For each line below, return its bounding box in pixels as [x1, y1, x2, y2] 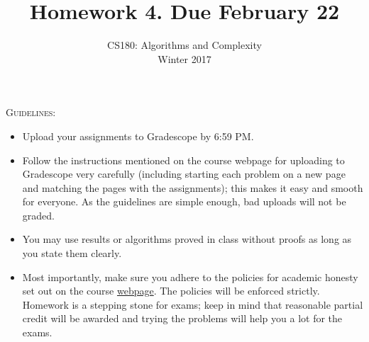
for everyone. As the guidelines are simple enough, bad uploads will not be [22, 194, 346, 209]
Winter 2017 [158, 51, 211, 66]
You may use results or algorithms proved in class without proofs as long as [22, 232, 352, 246]
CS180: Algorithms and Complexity [107, 38, 262, 52]
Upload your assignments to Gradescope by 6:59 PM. [22, 128, 254, 143]
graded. [22, 207, 55, 222]
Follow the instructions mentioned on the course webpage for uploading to [22, 152, 345, 167]
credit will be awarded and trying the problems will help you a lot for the [22, 311, 343, 326]
